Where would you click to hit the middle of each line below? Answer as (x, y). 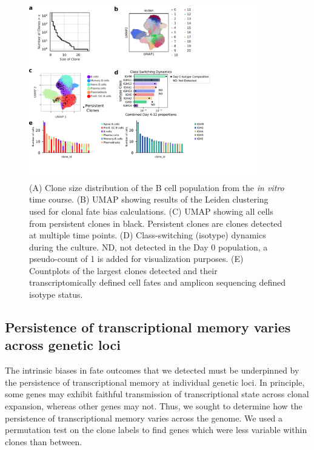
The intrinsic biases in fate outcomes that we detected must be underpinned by (152, 370)
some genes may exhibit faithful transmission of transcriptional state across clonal (157, 394)
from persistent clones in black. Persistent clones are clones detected (156, 223)
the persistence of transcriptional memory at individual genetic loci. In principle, (155, 382)
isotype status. (56, 294)
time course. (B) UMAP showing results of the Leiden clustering (149, 199)
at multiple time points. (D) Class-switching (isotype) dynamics (148, 235)
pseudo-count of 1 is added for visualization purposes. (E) (136, 259)
